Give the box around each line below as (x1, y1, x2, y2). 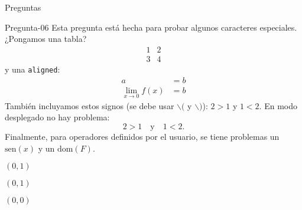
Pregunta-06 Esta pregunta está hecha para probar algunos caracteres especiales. (5, 21, 297, 33)
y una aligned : (5, 63, 60, 75)
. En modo (259, 99, 297, 111)
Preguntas (5, 1, 41, 13)
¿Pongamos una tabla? (5, 32, 87, 45)
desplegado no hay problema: (5, 111, 110, 123)
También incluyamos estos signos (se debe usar (5, 99, 174, 111)
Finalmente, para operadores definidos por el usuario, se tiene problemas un (5, 130, 280, 142)
